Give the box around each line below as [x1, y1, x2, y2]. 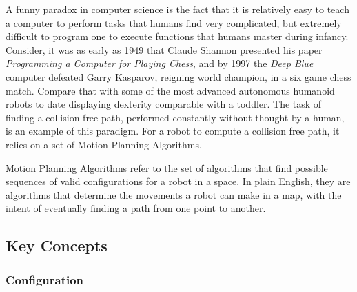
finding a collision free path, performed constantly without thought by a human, [6, 110, 345, 124]
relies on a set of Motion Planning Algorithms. [6, 137, 202, 151]
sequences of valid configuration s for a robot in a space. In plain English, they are [6, 174, 351, 188]
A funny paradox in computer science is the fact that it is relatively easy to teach [6, 2, 349, 16]
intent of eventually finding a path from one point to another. [6, 201, 266, 215]
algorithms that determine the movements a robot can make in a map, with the [6, 187, 342, 202]
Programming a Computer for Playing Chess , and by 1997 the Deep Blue [6, 56, 314, 70]
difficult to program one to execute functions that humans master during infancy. [6, 29, 349, 43]
